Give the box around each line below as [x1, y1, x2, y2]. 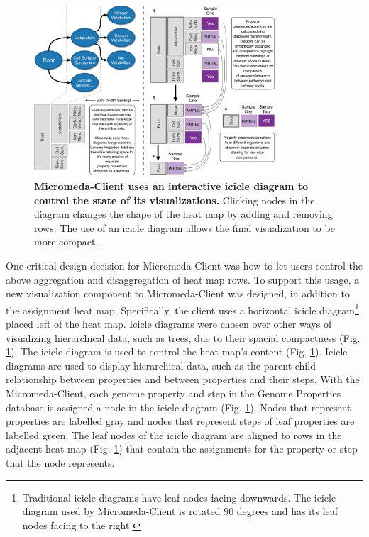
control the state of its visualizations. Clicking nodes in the [34, 192, 315, 207]
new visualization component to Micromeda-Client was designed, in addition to [6, 286, 350, 301]
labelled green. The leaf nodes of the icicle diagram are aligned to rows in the [6, 427, 342, 442]
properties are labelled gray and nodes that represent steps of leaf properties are [6, 414, 355, 428]
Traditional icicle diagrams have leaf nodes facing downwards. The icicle [22, 489, 336, 504]
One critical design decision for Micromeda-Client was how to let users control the [6, 258, 363, 273]
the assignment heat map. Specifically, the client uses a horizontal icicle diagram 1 [6, 300, 359, 317]
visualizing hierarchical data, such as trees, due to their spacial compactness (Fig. [6, 330, 360, 345]
